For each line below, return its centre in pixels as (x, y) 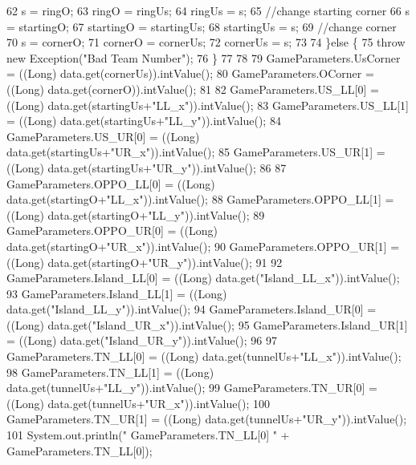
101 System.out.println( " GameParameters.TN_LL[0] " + (148, 435)
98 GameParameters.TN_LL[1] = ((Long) (110, 372)
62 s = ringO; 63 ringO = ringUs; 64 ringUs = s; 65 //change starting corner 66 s (208, 10)
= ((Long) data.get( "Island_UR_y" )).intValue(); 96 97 (142, 340)
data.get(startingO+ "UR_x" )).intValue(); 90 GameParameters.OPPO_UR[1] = (203, 246)
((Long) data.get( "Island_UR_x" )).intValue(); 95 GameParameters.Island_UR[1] (207, 324)
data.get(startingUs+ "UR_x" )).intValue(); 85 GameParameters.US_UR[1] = (196, 152)
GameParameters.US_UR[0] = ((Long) (103, 136)
